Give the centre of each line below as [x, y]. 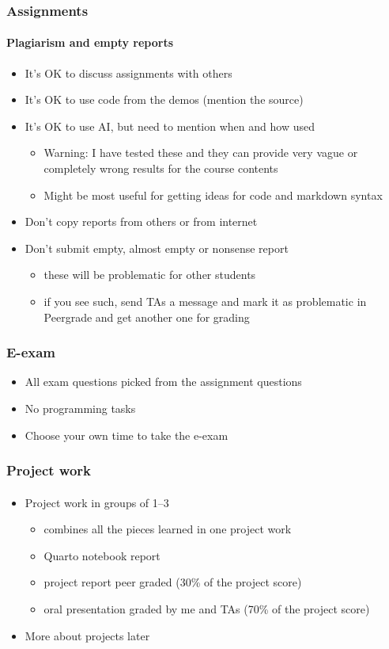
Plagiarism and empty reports [90, 42]
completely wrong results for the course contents [161, 168]
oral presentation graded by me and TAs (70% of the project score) [207, 608]
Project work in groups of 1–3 [97, 502]
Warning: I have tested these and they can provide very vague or [201, 153]
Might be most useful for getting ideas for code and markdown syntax [213, 195]
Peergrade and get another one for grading [147, 317]
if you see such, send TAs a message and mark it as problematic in [205, 301]
